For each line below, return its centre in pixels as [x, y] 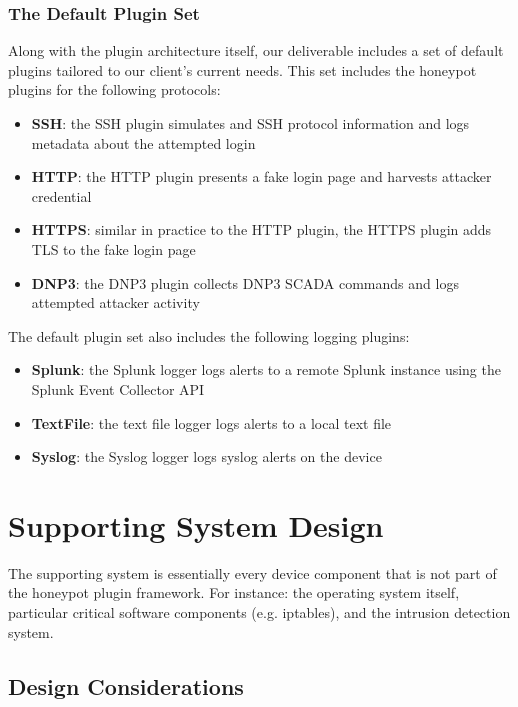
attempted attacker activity [115, 302]
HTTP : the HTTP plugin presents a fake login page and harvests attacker [261, 176]
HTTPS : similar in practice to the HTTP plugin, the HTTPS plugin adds [261, 229]
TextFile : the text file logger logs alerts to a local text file [211, 422]
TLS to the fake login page [113, 248]
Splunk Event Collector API [118, 388]
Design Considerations [126, 685]
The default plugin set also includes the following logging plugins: [209, 335]
